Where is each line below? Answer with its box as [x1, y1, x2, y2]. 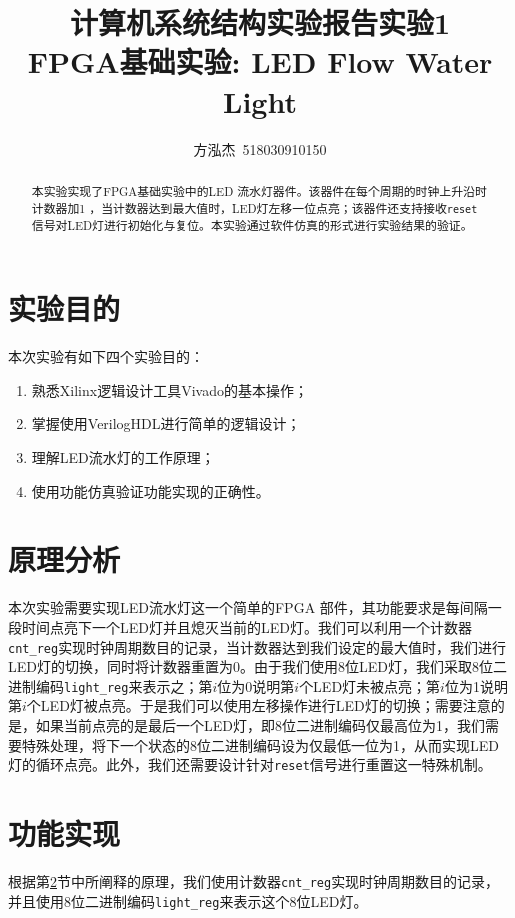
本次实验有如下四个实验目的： [8, 346, 204, 367]
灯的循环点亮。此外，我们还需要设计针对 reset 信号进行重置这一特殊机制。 [8, 754, 492, 775]
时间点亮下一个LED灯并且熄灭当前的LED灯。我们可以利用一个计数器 [21, 616, 472, 637]
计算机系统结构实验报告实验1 [69, 2, 451, 43]
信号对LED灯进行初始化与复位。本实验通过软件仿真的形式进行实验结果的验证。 [31, 216, 473, 233]
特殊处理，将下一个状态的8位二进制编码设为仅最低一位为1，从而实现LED [21, 734, 499, 755]
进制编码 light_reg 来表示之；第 [8, 675, 213, 696]
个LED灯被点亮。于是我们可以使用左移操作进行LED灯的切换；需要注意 [26, 695, 491, 716]
